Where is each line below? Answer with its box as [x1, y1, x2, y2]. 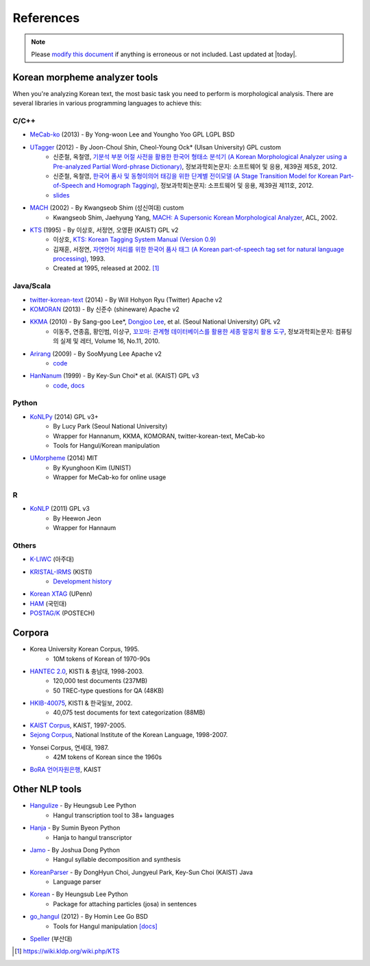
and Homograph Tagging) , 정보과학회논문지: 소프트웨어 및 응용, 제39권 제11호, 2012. [84, 182, 314, 190]
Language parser [53, 878, 102, 886]
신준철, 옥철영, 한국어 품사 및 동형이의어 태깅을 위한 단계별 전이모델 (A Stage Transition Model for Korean [53, 171, 338, 180]
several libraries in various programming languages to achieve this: [12, 99, 202, 108]
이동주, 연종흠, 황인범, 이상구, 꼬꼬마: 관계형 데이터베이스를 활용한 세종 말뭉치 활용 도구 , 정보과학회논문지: [53, 327, 334, 335]
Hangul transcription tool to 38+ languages [53, 811, 175, 819]
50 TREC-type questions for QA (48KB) [53, 686, 164, 695]
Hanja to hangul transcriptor [53, 833, 132, 841]
